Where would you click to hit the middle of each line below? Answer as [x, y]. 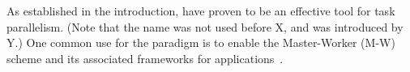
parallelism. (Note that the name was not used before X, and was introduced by [205, 26]
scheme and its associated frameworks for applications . [145, 58]
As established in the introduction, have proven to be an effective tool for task [201, 11]
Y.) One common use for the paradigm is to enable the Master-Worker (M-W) [201, 42]
